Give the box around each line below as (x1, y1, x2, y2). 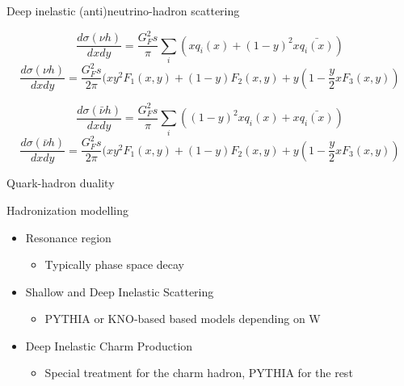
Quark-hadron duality (6, 174, 115, 191)
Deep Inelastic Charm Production (25, 337, 193, 354)
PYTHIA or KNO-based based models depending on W (44, 310, 321, 327)
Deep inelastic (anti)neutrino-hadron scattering (6, 2, 240, 19)
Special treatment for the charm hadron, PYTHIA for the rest (44, 364, 353, 381)
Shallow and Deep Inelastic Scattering (25, 283, 214, 300)
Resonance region (25, 229, 112, 245)
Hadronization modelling (6, 201, 128, 218)
